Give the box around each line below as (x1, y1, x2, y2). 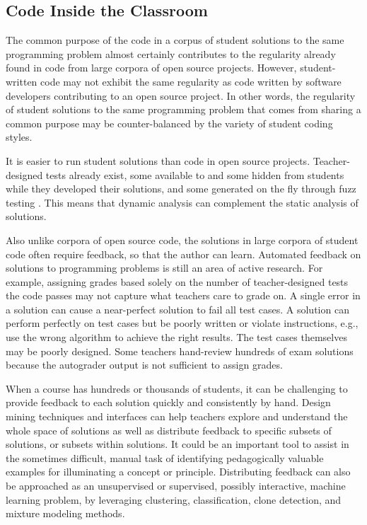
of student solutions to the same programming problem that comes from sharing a (6, 102, 361, 117)
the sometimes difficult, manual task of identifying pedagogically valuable (6, 450, 324, 465)
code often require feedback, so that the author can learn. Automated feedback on (6, 246, 361, 261)
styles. (6, 129, 33, 144)
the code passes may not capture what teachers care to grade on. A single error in (6, 288, 361, 303)
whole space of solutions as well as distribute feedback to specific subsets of (6, 422, 332, 437)
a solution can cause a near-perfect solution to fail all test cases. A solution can (6, 301, 349, 316)
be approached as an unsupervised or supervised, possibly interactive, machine (6, 478, 346, 493)
